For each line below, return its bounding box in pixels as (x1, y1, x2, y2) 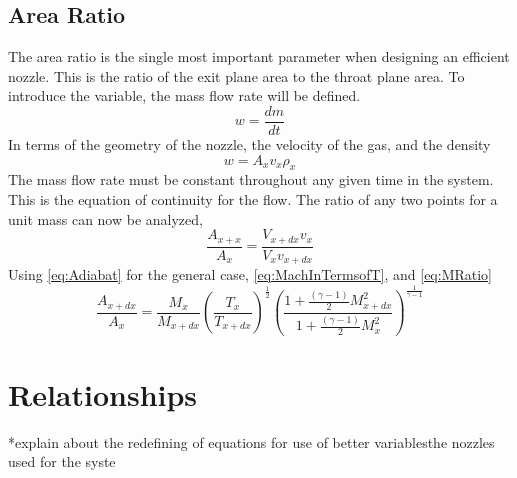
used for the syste (8, 451, 116, 472)
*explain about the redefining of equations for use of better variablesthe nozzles (8, 431, 495, 452)
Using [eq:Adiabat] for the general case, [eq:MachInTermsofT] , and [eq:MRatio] (8, 264, 492, 285)
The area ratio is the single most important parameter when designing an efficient (8, 46, 510, 67)
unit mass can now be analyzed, (8, 208, 203, 229)
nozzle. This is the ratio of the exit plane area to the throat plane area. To (8, 65, 465, 86)
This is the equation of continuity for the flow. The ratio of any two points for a (8, 189, 498, 210)
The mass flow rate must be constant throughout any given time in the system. (8, 169, 494, 190)
